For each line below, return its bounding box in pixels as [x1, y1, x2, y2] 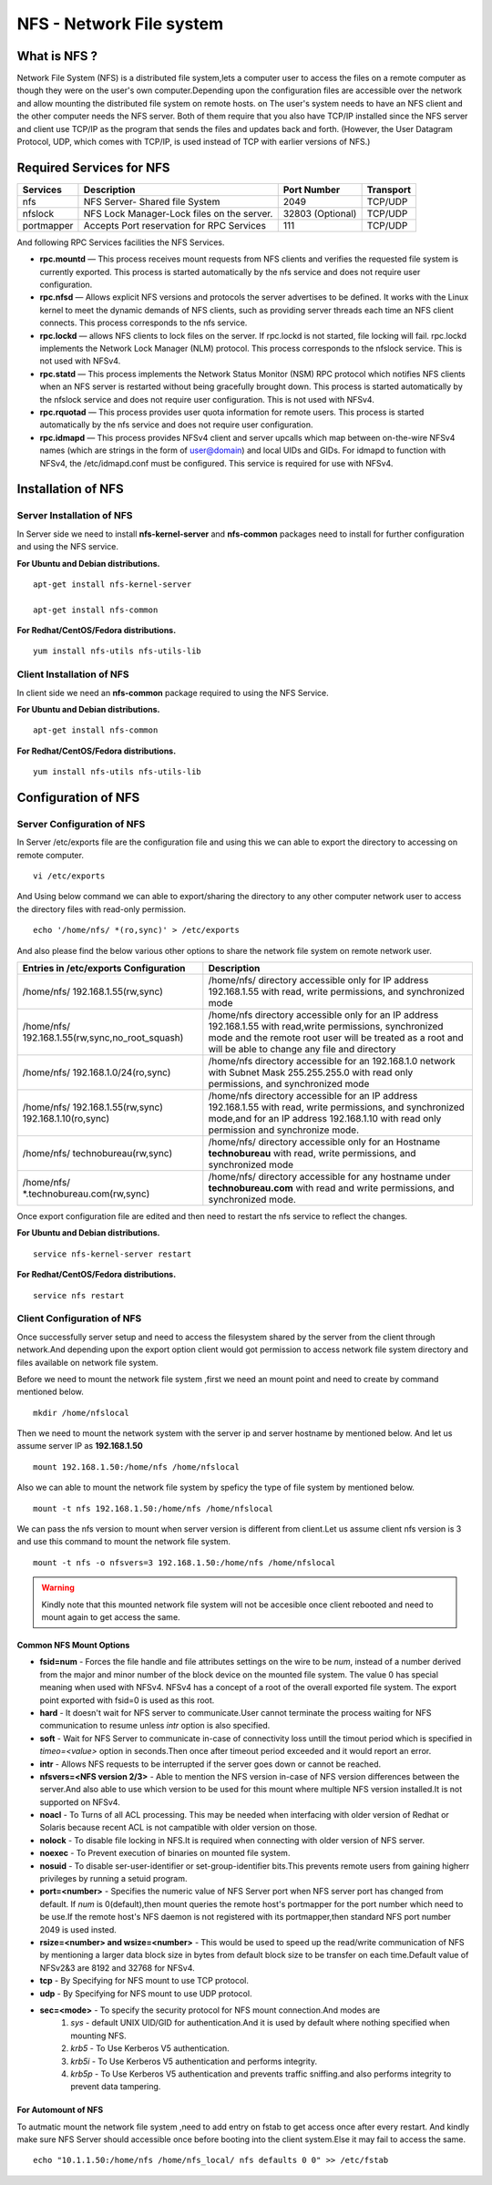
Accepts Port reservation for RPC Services [83, 219, 266, 231]
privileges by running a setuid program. [39, 1873, 188, 1884]
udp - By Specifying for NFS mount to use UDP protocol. [39, 1987, 252, 1999]
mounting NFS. [70, 2030, 127, 2041]
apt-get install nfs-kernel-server [33, 579, 192, 590]
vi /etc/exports [33, 871, 106, 881]
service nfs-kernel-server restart [33, 1248, 192, 1259]
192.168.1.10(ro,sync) [22, 1113, 110, 1125]
